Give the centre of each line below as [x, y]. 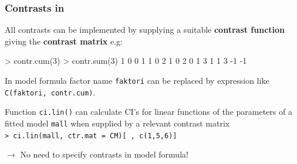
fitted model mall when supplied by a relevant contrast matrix [117, 123]
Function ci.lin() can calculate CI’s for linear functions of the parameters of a [148, 112]
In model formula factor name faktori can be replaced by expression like [137, 80]
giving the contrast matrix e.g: [64, 41]
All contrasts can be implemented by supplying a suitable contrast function [145, 30]
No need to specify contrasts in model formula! [104, 154]
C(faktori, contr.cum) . [50, 92]
